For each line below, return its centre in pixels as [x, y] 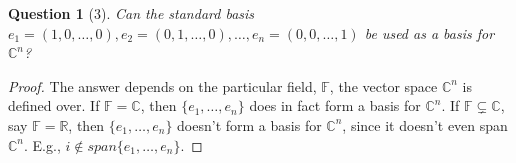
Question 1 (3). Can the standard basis [131, 13]
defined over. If [54, 105]
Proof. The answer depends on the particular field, [162, 85]
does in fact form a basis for [335, 105]
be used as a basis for [429, 32]
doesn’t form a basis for [249, 124]
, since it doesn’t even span [425, 124]
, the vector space [383, 85]
